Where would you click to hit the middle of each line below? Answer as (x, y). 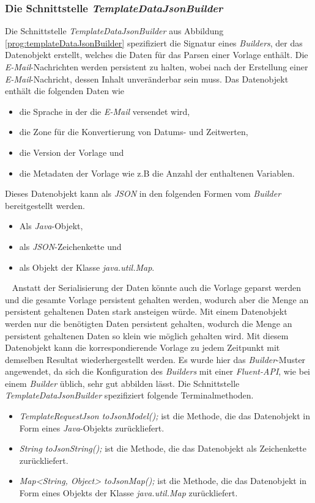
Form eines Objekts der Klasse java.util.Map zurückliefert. (128, 493)
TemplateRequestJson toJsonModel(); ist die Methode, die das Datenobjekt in (165, 416)
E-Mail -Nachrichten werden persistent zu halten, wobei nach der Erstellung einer (157, 67)
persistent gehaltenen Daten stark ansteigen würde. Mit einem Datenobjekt (146, 311)
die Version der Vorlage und (72, 152)
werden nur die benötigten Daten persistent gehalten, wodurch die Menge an (149, 323)
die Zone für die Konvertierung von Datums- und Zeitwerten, (134, 132)
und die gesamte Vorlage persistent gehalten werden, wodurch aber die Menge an (157, 299)
